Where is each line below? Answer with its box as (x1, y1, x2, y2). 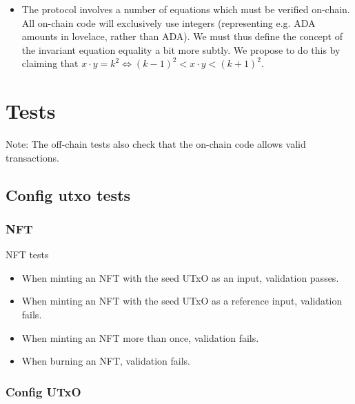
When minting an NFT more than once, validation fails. (21, 330, 259, 345)
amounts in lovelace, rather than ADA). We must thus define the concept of (21, 29, 343, 44)
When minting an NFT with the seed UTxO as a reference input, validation (21, 294, 343, 308)
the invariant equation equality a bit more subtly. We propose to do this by (21, 42, 341, 57)
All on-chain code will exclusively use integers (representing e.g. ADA (21, 15, 316, 30)
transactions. (6, 150, 59, 164)
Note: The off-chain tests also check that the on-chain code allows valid (6, 137, 306, 151)
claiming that (21, 56, 79, 70)
